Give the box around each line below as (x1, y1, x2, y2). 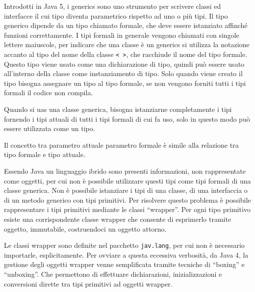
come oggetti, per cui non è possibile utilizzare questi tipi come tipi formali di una (4, 175, 251, 186)
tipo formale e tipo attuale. (4, 149, 86, 159)
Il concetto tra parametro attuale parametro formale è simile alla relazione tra (4, 139, 239, 150)
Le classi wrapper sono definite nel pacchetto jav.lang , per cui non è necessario (4, 240, 245, 250)
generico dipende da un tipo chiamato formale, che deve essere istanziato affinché (4, 20, 248, 30)
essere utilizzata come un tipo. (4, 123, 95, 133)
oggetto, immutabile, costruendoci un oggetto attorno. (4, 223, 167, 234)
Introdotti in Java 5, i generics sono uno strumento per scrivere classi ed (4, 1, 221, 11)
